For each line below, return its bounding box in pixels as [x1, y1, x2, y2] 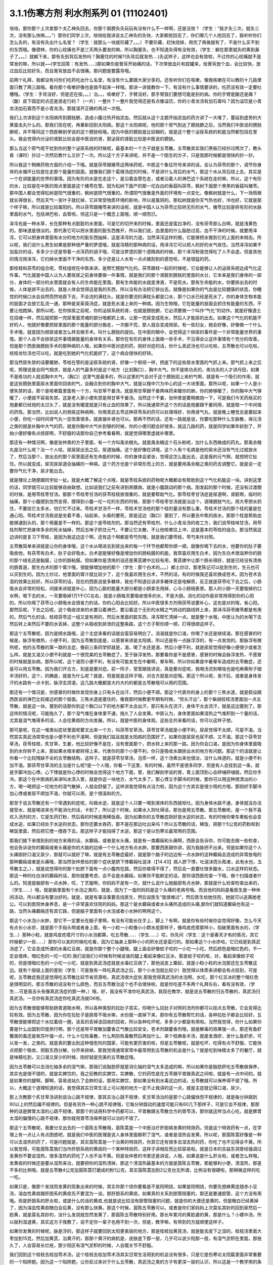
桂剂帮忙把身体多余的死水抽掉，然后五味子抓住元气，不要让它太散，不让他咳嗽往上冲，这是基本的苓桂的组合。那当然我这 [9, 527, 262, 533]
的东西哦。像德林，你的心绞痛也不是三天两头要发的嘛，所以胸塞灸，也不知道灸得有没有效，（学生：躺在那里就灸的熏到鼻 [9, 46, 260, 53]
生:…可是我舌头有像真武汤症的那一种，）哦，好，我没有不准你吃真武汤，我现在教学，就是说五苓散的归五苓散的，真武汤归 [9, 988, 260, 994]
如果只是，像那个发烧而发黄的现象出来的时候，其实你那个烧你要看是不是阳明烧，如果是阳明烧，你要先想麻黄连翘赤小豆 [9, 1183, 257, 1189]
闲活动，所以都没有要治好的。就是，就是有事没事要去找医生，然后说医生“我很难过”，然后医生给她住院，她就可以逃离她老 [9, 894, 261, 900]
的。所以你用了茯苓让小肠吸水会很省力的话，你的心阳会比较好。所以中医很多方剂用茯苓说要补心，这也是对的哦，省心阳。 [9, 600, 262, 606]
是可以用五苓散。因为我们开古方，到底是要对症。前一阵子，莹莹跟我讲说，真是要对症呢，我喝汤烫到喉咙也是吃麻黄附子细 [9, 665, 262, 671]
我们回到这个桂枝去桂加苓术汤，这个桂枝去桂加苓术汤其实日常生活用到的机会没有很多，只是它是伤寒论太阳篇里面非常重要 [9, 1251, 262, 1257]
